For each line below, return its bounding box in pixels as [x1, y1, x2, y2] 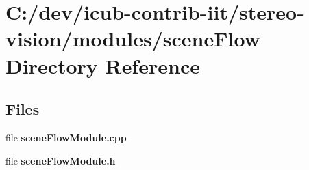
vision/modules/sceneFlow [5, 25, 260, 53]
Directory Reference [5, 51, 201, 79]
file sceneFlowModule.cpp [5, 130, 127, 144]
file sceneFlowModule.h [5, 153, 116, 167]
